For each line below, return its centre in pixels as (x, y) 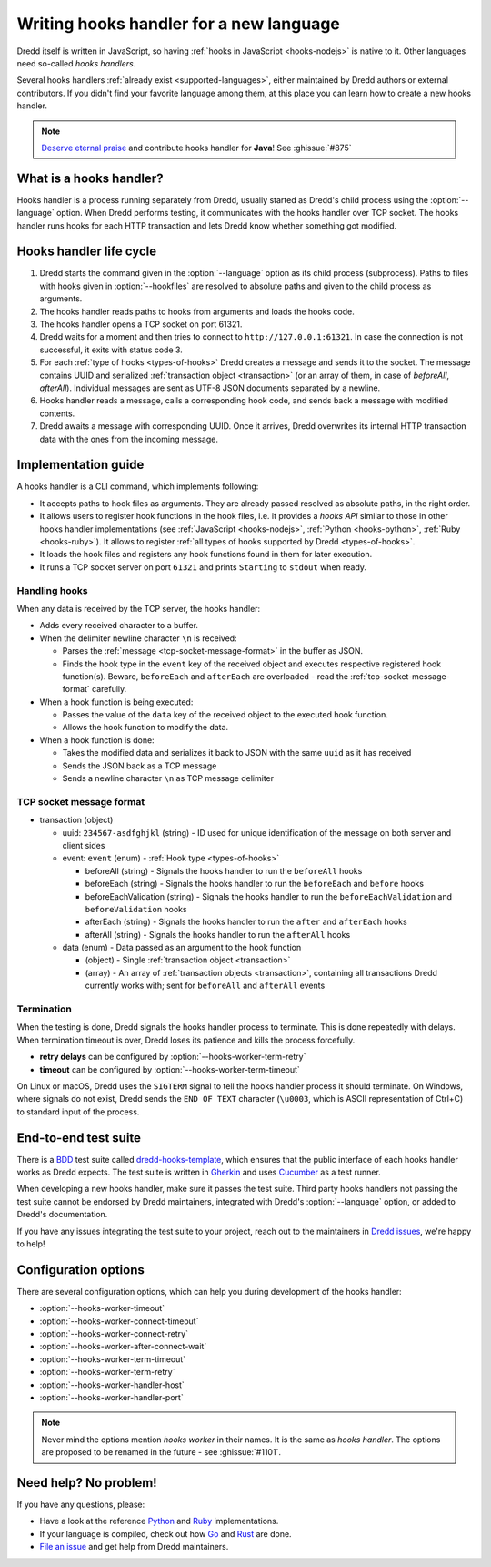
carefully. (109, 689)
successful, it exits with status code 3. (111, 350)
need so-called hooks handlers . (76, 63)
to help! (31, 1244)
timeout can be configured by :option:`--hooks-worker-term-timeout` (170, 1069)
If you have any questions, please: (81, 1505)
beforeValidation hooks (136, 909)
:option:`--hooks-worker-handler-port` (111, 1398)
